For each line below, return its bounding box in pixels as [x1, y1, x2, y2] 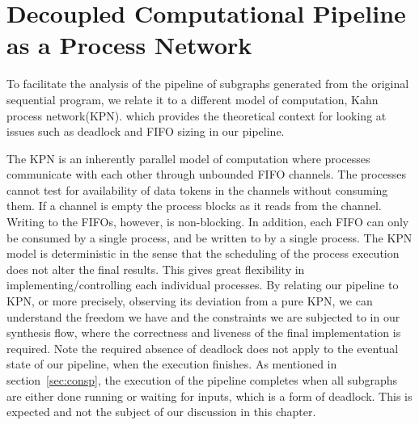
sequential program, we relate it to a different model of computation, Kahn [6, 90, 379, 107]
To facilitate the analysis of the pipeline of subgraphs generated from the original [6, 75, 409, 92]
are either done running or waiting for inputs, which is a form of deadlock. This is [6, 387, 413, 404]
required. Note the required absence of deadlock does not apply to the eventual [6, 339, 399, 356]
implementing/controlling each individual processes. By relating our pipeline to [6, 276, 399, 293]
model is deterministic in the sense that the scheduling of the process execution [6, 245, 400, 262]
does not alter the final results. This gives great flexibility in [6, 260, 305, 277]
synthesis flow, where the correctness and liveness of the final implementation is [6, 324, 401, 341]
